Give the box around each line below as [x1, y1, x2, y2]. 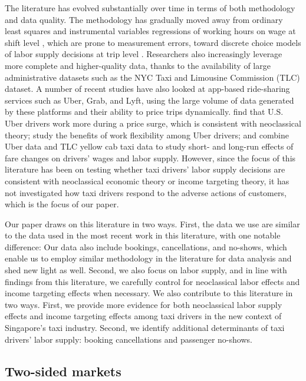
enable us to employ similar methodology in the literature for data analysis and [5, 252, 292, 264]
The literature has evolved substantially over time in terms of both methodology [5, 2, 295, 14]
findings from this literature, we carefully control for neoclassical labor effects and [5, 275, 300, 287]
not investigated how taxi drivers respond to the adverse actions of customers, [5, 186, 287, 198]
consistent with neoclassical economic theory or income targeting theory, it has [5, 174, 289, 187]
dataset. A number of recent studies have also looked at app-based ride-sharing [5, 82, 290, 95]
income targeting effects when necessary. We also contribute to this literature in [5, 287, 293, 299]
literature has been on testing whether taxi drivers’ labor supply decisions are [5, 163, 285, 175]
